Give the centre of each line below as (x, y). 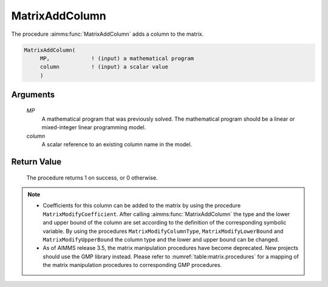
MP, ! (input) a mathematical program (117, 58)
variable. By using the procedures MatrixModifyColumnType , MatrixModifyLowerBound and (163, 231)
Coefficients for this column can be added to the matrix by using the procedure (142, 206)
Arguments (33, 95)
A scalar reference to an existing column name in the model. (117, 144)
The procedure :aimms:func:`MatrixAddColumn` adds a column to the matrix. (108, 34)
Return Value (36, 162)
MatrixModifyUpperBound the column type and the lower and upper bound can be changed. (161, 240)
